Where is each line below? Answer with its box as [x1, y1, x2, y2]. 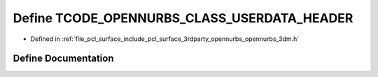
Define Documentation [13, 53, 114, 65]
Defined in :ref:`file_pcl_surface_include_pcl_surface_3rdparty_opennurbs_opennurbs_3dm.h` [30, 35, 300, 43]
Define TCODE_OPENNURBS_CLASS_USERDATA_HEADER [13, 10, 353, 26]
